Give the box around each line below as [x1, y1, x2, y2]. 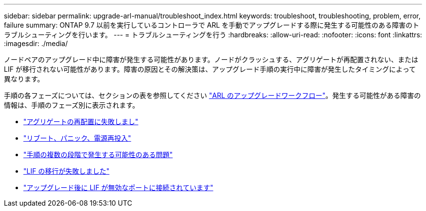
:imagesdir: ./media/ [4, 39, 68, 48]
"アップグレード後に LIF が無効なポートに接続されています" [23, 183, 213, 192]
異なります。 [4, 75, 44, 83]
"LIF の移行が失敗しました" [23, 167, 109, 175]
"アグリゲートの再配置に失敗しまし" [23, 117, 139, 126]
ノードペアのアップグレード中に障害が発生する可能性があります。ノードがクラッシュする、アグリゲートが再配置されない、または [4, 55, 418, 64]
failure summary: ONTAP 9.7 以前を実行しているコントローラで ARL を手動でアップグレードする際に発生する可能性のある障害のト [4, 21, 420, 29]
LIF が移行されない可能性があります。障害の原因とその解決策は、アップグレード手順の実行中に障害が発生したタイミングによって [4, 65, 416, 73]
